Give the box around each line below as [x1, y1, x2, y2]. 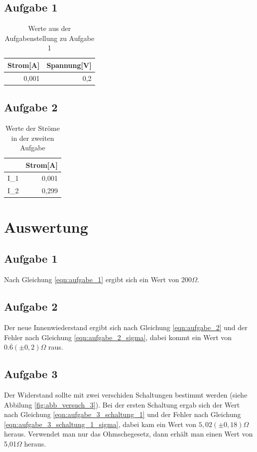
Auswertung [4, 216, 88, 237]
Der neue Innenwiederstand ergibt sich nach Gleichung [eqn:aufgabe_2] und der [4, 322, 248, 333]
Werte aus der [28, 23, 71, 33]
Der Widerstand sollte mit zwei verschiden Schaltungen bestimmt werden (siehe [4, 390, 248, 400]
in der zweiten [11, 132, 54, 143]
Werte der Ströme [5, 123, 60, 133]
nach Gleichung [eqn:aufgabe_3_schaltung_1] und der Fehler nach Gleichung [4, 409, 241, 420]
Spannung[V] [46, 59, 92, 70]
